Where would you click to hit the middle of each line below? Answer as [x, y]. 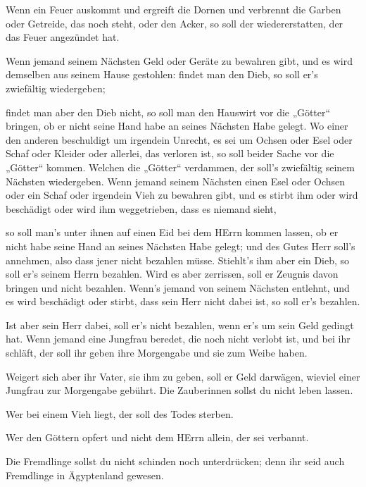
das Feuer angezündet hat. [63, 37]
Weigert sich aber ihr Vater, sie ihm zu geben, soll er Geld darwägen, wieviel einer [183, 376]
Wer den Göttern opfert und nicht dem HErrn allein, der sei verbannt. [157, 437]
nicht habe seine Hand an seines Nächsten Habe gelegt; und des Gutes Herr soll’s [181, 246]
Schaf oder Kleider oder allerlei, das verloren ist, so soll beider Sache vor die [170, 153]
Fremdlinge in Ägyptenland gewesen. [85, 475]
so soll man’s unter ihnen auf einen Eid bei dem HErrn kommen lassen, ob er [172, 232]
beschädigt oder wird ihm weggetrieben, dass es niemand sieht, [141, 208]
